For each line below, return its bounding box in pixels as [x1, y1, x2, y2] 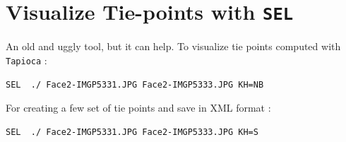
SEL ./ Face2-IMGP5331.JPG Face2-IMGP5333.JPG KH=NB [6, 79, 264, 90]
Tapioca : [6, 52, 47, 67]
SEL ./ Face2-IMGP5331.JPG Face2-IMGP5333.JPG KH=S [6, 126, 258, 137]
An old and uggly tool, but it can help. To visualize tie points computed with [6, 39, 341, 54]
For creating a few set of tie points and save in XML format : [6, 100, 271, 115]
